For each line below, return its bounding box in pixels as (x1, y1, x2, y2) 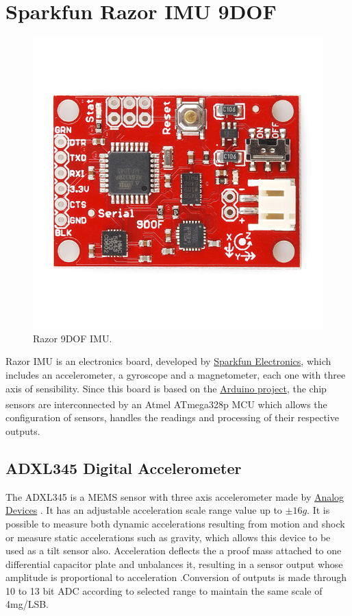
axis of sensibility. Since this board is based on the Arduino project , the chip (5, 381, 327, 395)
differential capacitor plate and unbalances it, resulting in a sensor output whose (5, 556, 343, 571)
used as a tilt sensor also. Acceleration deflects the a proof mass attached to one (5, 543, 342, 558)
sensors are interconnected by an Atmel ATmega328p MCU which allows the (5, 396, 327, 411)
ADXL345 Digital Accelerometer (5, 457, 242, 478)
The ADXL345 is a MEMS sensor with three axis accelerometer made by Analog (5, 489, 344, 504)
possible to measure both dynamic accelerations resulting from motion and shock (5, 516, 345, 530)
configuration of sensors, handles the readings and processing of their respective (5, 410, 339, 425)
